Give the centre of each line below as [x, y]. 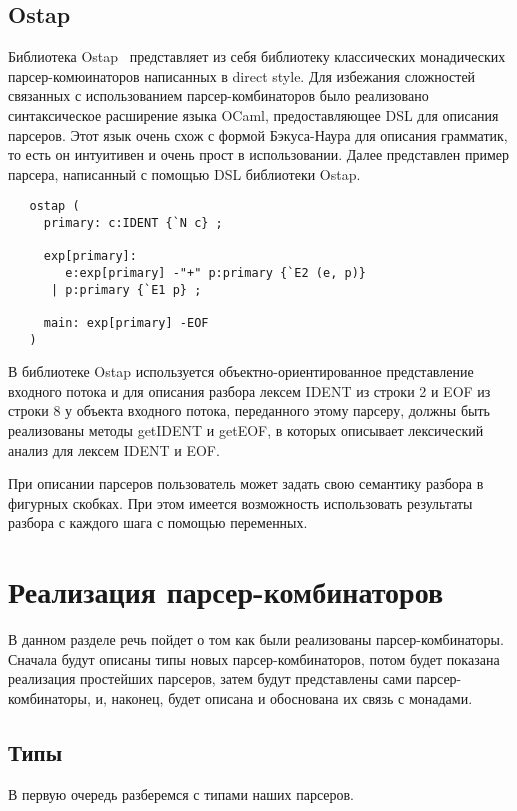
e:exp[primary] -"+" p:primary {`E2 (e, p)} [215, 272]
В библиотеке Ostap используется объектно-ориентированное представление [241, 371]
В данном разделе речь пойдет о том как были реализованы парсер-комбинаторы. [256, 639]
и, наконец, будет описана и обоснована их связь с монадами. [284, 697]
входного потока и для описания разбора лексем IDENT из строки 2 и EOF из [249, 390]
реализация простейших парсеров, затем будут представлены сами [210, 678]
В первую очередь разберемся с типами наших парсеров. [181, 793]
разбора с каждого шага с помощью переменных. [158, 522]
